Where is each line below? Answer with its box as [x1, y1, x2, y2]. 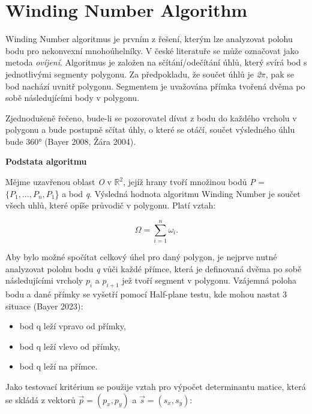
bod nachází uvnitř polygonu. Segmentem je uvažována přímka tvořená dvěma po [5, 79, 305, 92]
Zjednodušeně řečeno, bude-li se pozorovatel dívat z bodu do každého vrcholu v [5, 111, 297, 124]
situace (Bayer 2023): [5, 299, 83, 312]
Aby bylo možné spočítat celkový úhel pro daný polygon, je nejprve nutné [5, 250, 277, 263]
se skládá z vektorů [5, 393, 76, 406]
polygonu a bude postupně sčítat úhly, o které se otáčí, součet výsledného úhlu [5, 123, 295, 136]
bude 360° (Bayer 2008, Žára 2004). [5, 135, 136, 147]
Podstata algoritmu [5, 155, 87, 168]
